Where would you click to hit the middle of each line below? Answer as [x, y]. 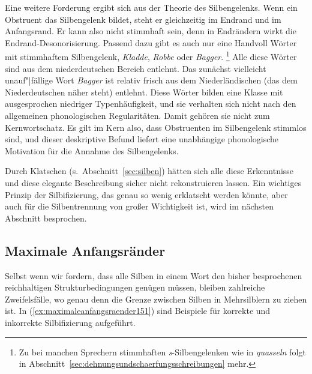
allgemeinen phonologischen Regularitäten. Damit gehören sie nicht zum [137, 115]
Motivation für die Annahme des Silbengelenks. [92, 150]
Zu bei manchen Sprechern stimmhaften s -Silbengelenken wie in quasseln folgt [162, 351]
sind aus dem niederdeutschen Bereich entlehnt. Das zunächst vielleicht [136, 68]
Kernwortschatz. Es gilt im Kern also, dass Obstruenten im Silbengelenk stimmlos [156, 127]
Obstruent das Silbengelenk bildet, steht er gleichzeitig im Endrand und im [143, 19]
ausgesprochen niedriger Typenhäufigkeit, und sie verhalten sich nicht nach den [151, 104]
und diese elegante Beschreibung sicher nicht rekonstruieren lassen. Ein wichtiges [153, 182]
